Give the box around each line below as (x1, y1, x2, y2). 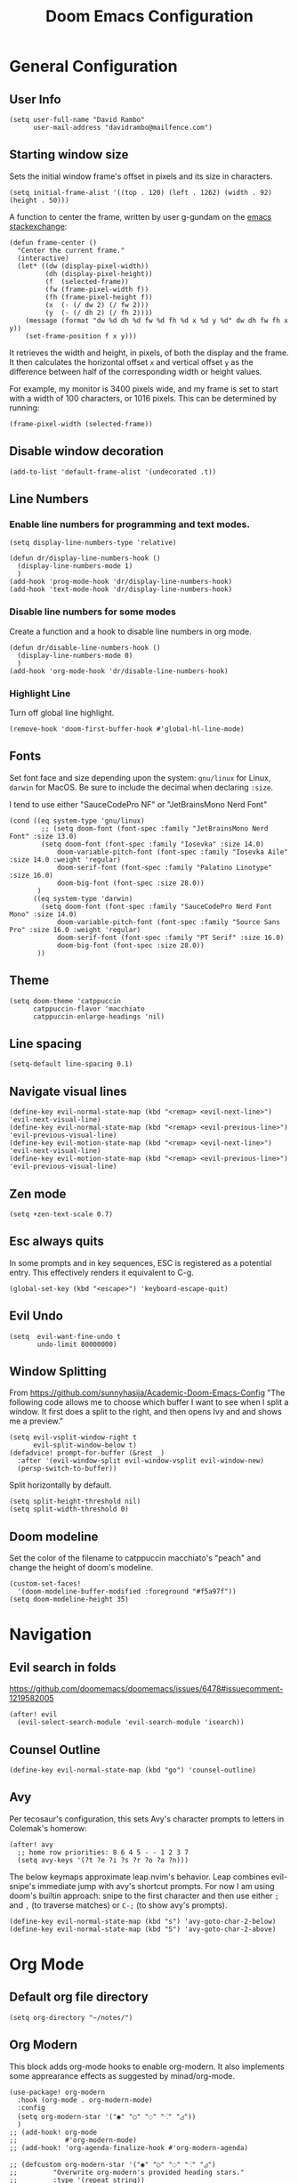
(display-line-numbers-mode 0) (17, 651, 133, 660)
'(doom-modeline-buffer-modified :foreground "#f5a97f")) (17, 1587, 238, 1596)
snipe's (9, 1880, 36, 1891)
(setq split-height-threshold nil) (9, 1497, 141, 1506)
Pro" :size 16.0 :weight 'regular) (9, 925, 141, 934)
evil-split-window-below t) (32, 1440, 138, 1450)
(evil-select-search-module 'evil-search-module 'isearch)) (17, 1718, 245, 1727)
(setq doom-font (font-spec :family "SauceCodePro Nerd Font (41, 902, 273, 911)
